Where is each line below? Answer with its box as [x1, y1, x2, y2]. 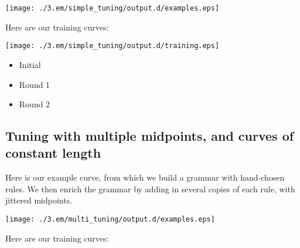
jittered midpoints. [5, 194, 73, 206]
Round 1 [19, 78, 50, 90]
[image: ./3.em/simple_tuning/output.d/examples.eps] [5, 4, 220, 12]
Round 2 [19, 98, 50, 110]
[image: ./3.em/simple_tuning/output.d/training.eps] [5, 42, 220, 50]
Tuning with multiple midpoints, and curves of [5, 127, 294, 145]
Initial [19, 58, 41, 70]
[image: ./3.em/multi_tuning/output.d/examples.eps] [5, 215, 215, 224]
